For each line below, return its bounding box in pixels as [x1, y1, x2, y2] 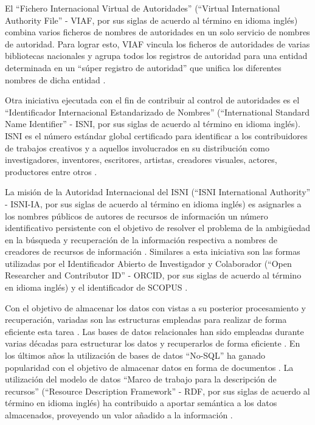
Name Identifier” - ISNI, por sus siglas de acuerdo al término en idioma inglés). [5, 117, 300, 130]
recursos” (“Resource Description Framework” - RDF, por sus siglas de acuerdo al [5, 384, 310, 397]
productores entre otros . [5, 165, 97, 178]
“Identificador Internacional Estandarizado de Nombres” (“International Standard [5, 105, 310, 118]
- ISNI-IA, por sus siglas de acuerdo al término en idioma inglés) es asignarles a [5, 197, 302, 210]
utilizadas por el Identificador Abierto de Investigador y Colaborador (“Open [5, 257, 292, 269]
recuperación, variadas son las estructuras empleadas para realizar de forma [5, 313, 287, 326]
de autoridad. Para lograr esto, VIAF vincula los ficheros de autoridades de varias [5, 37, 310, 50]
